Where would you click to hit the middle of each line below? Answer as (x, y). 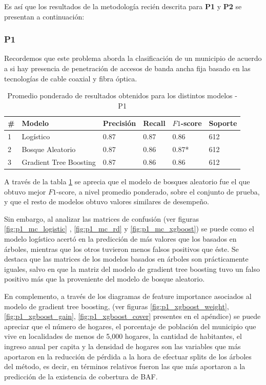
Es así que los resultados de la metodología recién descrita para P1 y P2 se (123, 6)
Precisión (119, 123)
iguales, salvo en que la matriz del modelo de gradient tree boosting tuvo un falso (132, 269)
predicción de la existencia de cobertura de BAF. (81, 376)
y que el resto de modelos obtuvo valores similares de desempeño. (107, 201)
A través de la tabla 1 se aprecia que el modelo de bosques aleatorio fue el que (127, 181)
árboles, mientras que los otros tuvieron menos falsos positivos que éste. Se (121, 249)
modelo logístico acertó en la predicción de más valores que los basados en (120, 238)
